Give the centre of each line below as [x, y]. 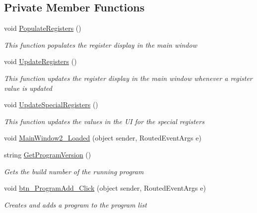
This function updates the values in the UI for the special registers [104, 121]
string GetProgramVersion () [48, 154]
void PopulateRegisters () [43, 28]
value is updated [28, 88]
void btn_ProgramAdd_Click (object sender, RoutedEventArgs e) [105, 188]
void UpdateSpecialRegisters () [51, 105]
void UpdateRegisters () [40, 61]
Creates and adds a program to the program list [75, 204]
